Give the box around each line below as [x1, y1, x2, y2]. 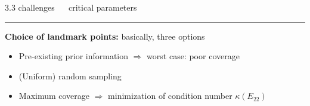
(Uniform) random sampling [18, 69, 122, 82]
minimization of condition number [108, 89, 232, 102]
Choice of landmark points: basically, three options [5, 30, 205, 42]
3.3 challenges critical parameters [5, 1, 137, 13]
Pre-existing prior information [18, 50, 129, 62]
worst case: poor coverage [147, 50, 240, 62]
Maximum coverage [18, 89, 90, 102]
